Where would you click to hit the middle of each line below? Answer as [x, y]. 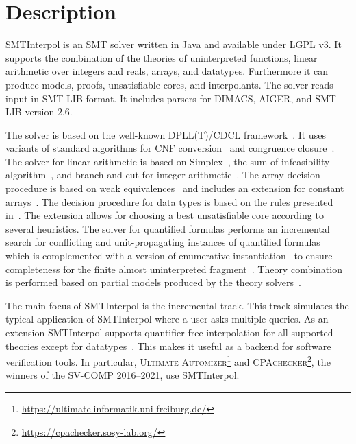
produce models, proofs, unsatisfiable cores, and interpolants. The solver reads [169, 84]
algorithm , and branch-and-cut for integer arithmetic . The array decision [163, 175]
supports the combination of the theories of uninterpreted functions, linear [162, 57]
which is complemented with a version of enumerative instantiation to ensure [169, 256]
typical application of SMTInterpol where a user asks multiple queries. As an [167, 319]
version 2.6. [49, 112]
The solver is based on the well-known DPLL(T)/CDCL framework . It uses [166, 134]
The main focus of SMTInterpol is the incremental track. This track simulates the [177, 305]
